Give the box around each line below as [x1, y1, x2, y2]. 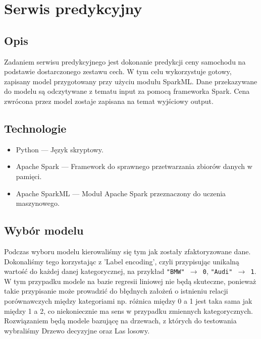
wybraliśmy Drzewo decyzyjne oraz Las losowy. [4, 325, 150, 335]
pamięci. [16, 171, 42, 181]
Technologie [4, 120, 67, 136]
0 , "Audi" [202, 266, 233, 276]
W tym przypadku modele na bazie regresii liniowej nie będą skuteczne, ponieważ [4, 275, 256, 286]
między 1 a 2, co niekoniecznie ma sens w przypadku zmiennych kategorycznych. [4, 305, 253, 316]
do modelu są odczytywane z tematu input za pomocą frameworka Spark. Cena [4, 86, 250, 96]
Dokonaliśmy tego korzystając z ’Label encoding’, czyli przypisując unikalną [4, 256, 239, 266]
